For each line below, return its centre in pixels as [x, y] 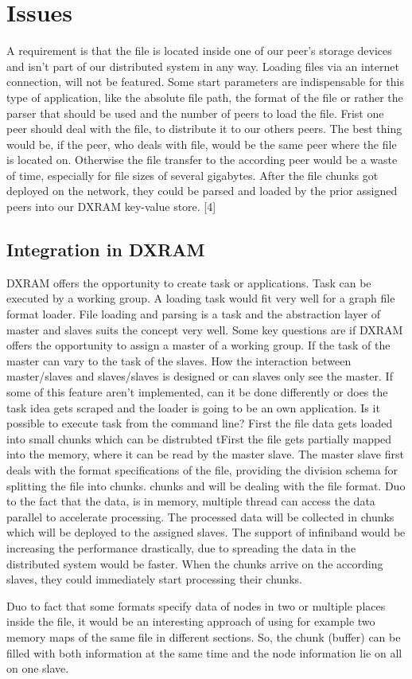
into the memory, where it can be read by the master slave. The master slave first [205, 454]
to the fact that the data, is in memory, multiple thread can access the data [191, 501]
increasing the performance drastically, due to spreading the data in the [181, 547]
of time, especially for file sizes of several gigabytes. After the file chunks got [192, 175]
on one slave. [38, 668]
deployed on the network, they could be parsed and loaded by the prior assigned [202, 191]
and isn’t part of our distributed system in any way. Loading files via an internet [203, 66]
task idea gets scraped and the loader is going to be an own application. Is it [193, 407]
